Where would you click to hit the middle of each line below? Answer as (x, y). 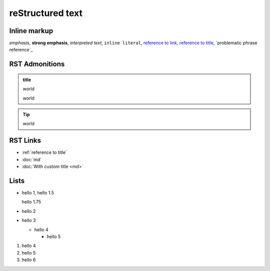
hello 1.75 (31, 202)
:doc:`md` (32, 159)
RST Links (25, 141)
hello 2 (29, 211)
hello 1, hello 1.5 (38, 193)
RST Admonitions (37, 64)
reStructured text (46, 13)
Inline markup (31, 31)
